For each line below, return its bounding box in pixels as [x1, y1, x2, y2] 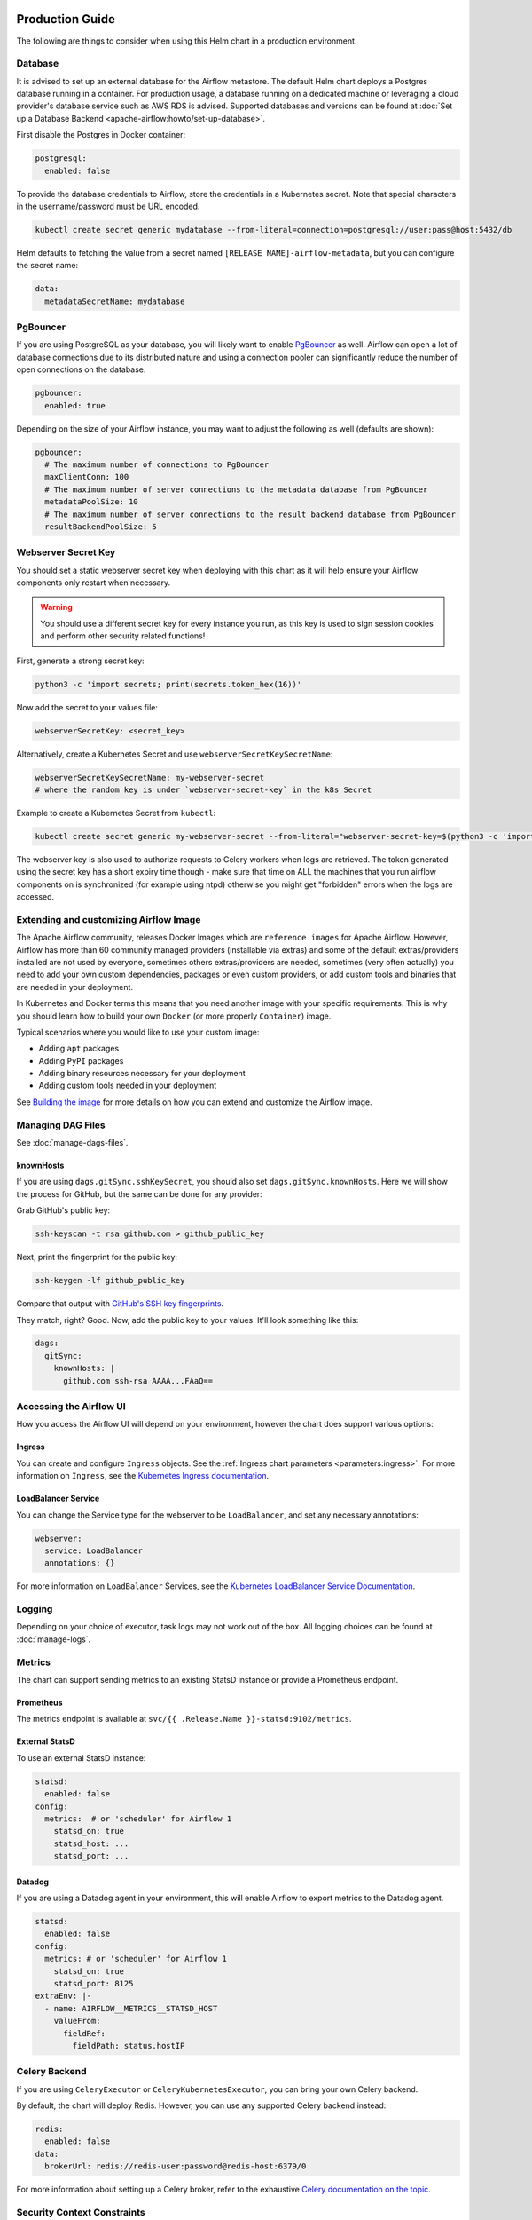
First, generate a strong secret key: [16, 655, 145, 666]
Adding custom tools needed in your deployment [38, 1080, 217, 1091]
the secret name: [16, 260, 79, 271]
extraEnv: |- [35, 1991, 92, 2002]
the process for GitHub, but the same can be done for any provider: [16, 1188, 263, 1199]
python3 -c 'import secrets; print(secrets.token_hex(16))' [35, 679, 302, 689]
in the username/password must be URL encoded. [16, 201, 200, 211]
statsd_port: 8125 [53, 1978, 134, 1989]
